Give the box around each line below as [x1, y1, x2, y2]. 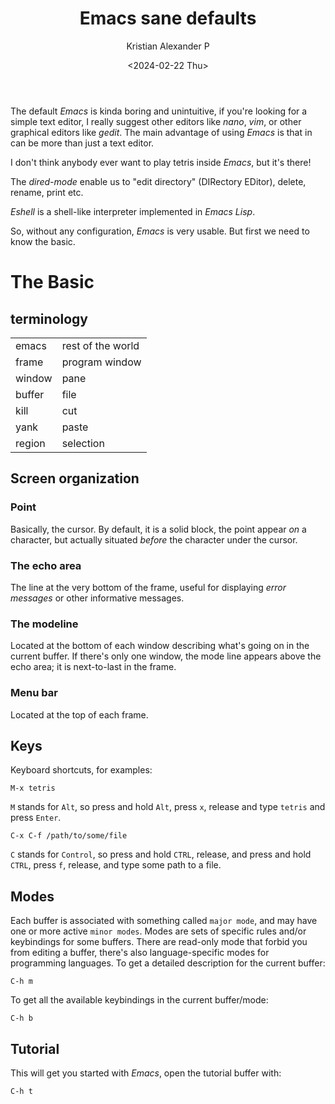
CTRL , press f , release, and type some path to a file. [10, 859, 222, 871]
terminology [10, 310, 88, 327]
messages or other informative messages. [10, 592, 185, 604]
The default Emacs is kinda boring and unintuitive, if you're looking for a [10, 105, 308, 117]
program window [61, 355, 142, 369]
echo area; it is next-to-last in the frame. [10, 661, 177, 673]
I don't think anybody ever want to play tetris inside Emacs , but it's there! [10, 156, 312, 168]
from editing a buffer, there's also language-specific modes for [10, 947, 270, 959]
